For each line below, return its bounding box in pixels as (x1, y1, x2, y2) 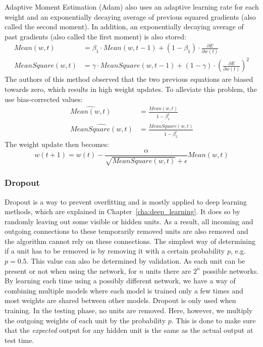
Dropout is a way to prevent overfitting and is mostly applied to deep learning (5, 196, 247, 207)
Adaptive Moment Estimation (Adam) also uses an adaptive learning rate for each (5, 2, 259, 12)
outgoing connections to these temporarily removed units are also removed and (5, 226, 248, 236)
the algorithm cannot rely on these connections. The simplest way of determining (5, 235, 256, 246)
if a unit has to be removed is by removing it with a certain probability (5, 245, 225, 256)
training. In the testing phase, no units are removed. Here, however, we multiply (5, 305, 253, 316)
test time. (5, 334, 34, 345)
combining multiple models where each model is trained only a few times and (5, 285, 243, 295)
